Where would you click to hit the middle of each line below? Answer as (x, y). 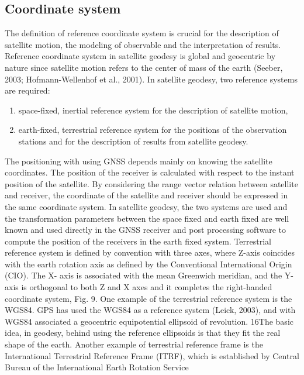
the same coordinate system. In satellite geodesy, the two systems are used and (146, 206)
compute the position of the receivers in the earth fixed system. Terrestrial (138, 241)
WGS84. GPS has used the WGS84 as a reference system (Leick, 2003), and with (150, 310)
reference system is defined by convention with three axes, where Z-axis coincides (150, 252)
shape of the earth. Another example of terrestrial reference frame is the (134, 344)
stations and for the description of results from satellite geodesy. (133, 141)
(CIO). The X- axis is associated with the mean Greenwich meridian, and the (144, 275)
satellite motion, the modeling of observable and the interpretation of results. (143, 44)
